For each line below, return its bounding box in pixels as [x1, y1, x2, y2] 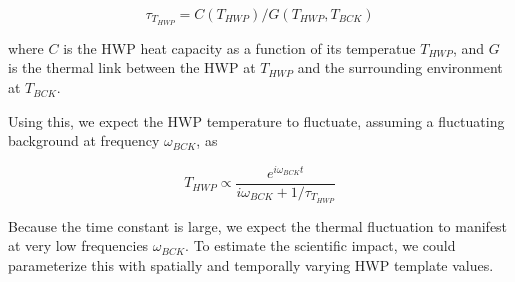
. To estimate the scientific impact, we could [185, 235, 456, 256]
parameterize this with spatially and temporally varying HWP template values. [8, 255, 494, 276]
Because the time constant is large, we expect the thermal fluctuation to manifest [8, 215, 508, 236]
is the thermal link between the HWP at [8, 57, 256, 78]
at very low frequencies [8, 235, 149, 256]
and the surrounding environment [297, 57, 503, 78]
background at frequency [8, 130, 160, 151]
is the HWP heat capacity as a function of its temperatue [63, 37, 416, 58]
